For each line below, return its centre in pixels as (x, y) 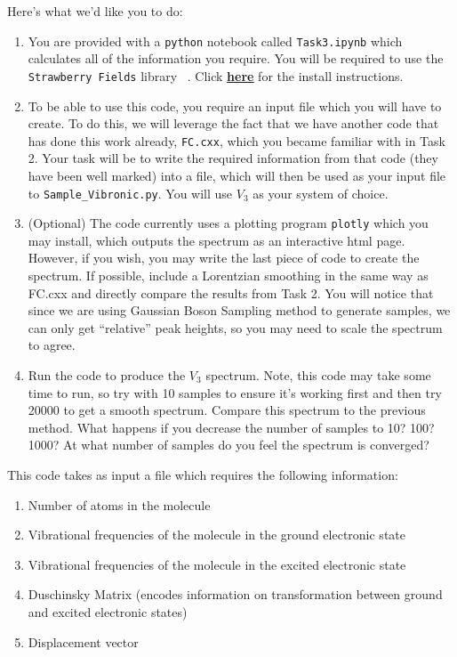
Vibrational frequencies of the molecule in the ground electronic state (216, 535)
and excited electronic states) (108, 611)
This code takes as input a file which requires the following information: (203, 474)
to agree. (52, 345)
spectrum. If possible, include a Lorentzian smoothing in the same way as (228, 276)
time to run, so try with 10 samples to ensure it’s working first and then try (235, 392)
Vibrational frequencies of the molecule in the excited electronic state (217, 564)
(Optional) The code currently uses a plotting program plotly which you (228, 223)
